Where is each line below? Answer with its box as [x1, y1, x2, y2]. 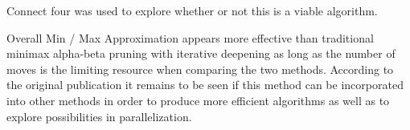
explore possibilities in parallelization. [6, 108, 192, 124]
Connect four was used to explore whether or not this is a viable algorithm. [6, 2, 378, 18]
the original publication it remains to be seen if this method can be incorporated [6, 76, 404, 93]
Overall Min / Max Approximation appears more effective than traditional [6, 29, 374, 46]
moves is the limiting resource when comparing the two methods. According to [6, 60, 394, 77]
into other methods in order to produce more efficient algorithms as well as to [6, 91, 390, 108]
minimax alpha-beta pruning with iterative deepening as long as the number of [6, 45, 396, 62]
